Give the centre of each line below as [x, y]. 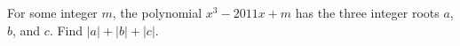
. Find [66, 30]
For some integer [52, 12]
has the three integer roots [367, 12]
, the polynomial [157, 12]
